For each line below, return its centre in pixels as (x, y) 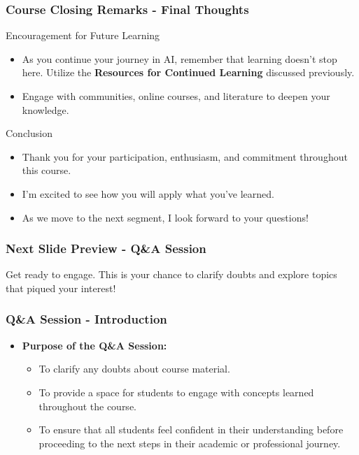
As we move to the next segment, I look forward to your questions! (165, 217)
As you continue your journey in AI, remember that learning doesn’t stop (179, 58)
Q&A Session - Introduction (86, 319)
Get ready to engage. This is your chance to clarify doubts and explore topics (171, 274)
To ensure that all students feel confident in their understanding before (191, 429)
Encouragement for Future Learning (83, 35)
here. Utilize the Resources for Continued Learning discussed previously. (188, 72)
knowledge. (45, 109)
